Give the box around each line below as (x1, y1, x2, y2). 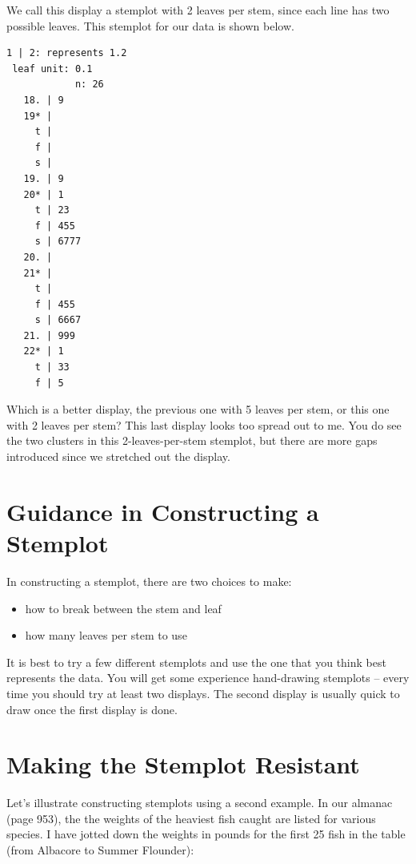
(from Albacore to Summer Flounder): (6, 842, 194, 858)
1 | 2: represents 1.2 (6, 47, 127, 59)
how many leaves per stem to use (25, 627, 187, 644)
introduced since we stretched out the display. (6, 448, 230, 465)
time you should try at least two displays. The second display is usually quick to (6, 684, 400, 701)
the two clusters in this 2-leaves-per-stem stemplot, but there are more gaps (6, 432, 378, 449)
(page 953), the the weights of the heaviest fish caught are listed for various (6, 809, 376, 826)
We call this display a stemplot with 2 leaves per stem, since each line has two (6, 2, 390, 18)
